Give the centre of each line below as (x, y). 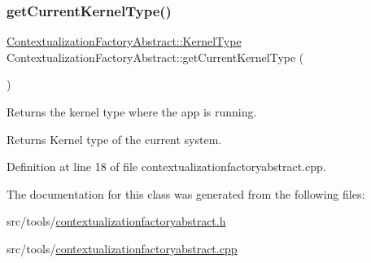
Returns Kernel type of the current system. (114, 139)
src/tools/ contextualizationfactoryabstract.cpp (122, 248)
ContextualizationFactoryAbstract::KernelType (124, 41)
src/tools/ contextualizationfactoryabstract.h (116, 221)
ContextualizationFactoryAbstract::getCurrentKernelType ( (155, 57)
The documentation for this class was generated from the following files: (186, 193)
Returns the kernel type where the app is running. (132, 112)
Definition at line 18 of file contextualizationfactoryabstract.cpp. (166, 167)
